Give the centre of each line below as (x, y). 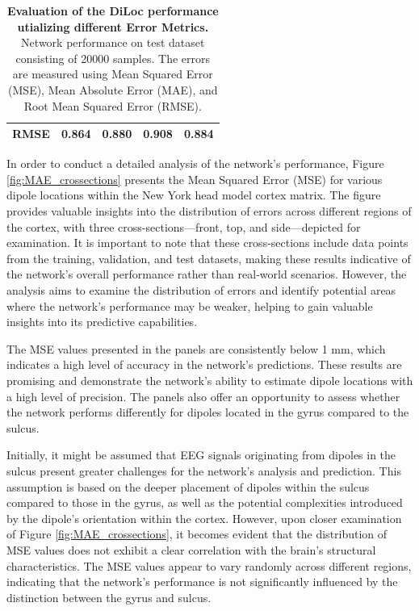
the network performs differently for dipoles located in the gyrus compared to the (208, 412)
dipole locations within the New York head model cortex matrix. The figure (194, 195)
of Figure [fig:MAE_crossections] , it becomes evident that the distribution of (197, 534)
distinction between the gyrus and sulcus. (109, 597)
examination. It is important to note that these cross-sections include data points (207, 243)
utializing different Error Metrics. (113, 26)
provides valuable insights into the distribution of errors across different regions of (209, 211)
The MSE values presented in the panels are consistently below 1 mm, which (196, 348)
